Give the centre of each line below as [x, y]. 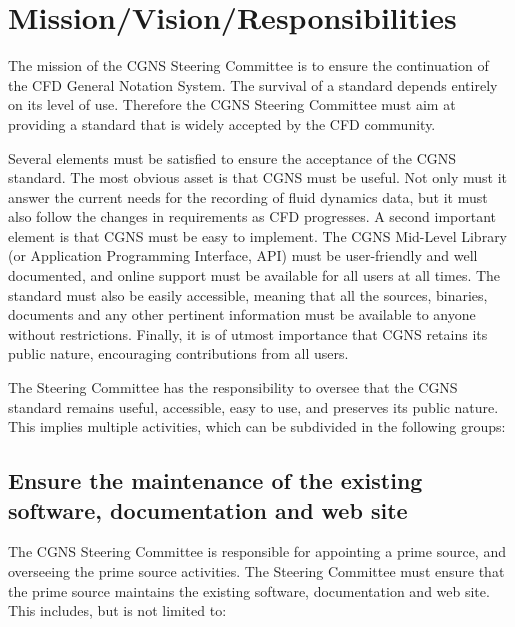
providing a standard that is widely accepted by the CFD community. [222, 123]
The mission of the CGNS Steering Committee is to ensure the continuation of [248, 65]
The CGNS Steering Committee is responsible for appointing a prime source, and [257, 551]
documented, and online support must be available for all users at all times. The [254, 275]
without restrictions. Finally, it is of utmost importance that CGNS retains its [248, 333]
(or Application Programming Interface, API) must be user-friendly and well [243, 255]
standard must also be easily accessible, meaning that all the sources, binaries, [248, 294]
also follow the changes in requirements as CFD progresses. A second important [252, 216]
